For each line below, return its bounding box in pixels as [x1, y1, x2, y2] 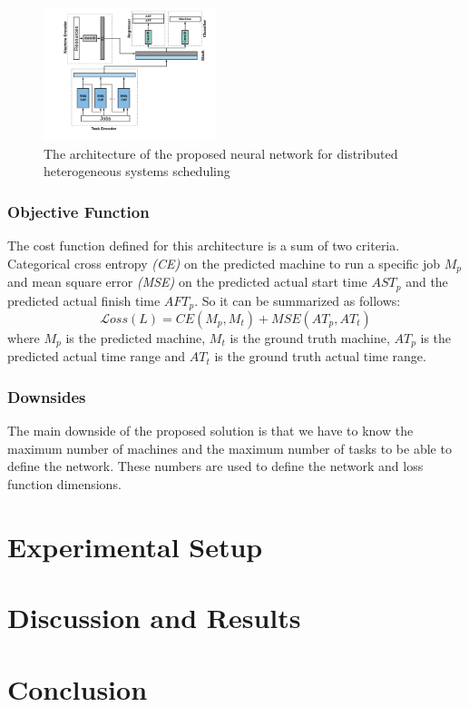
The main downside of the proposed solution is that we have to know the [7, 421, 414, 440]
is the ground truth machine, [230, 328, 390, 347]
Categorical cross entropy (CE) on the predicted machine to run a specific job [7, 253, 441, 272]
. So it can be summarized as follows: [194, 290, 401, 309]
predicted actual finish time [7, 290, 161, 309]
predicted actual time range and [7, 347, 186, 366]
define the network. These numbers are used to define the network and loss [7, 457, 424, 476]
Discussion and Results [7, 599, 301, 636]
